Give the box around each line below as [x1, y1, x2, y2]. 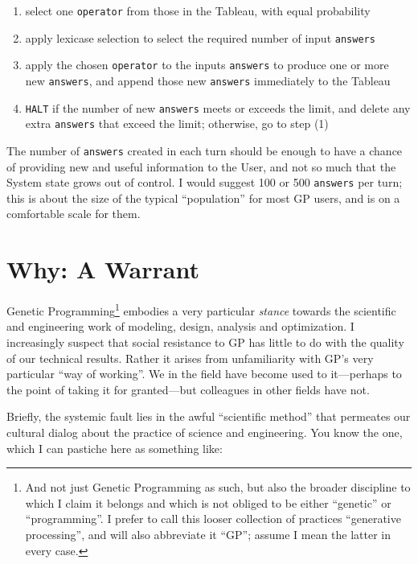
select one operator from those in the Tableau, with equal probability [25, 2, 371, 19]
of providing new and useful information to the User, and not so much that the [6, 158, 396, 175]
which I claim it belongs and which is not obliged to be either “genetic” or [25, 494, 391, 511]
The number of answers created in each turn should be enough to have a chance [6, 142, 403, 158]
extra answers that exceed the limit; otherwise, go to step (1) [25, 115, 329, 132]
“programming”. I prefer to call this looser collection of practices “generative [25, 510, 401, 527]
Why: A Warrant [6, 253, 199, 286]
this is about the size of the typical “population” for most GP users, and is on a [6, 189, 400, 206]
